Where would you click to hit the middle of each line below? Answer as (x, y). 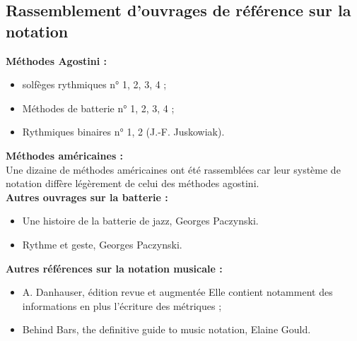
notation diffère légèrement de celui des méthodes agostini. (133, 183)
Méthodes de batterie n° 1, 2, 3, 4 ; (98, 108)
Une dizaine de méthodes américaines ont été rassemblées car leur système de (173, 169)
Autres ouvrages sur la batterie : (87, 197)
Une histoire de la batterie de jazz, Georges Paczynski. (140, 221)
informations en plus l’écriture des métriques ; (122, 305)
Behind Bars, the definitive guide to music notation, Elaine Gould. (166, 329)
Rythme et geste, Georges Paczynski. (102, 244)
